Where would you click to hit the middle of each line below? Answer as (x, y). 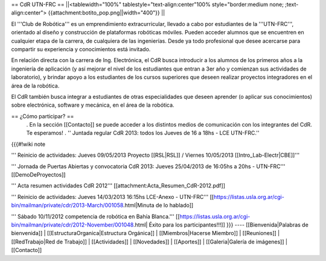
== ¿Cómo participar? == (43, 116)
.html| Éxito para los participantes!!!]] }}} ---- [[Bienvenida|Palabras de (221, 225)
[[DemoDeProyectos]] (38, 175)
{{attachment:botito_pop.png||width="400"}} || (107, 13)
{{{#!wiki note (28, 144)
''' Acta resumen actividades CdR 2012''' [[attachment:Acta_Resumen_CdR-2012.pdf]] (118, 186)
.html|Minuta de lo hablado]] (158, 206)
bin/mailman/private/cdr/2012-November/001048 (72, 225)
